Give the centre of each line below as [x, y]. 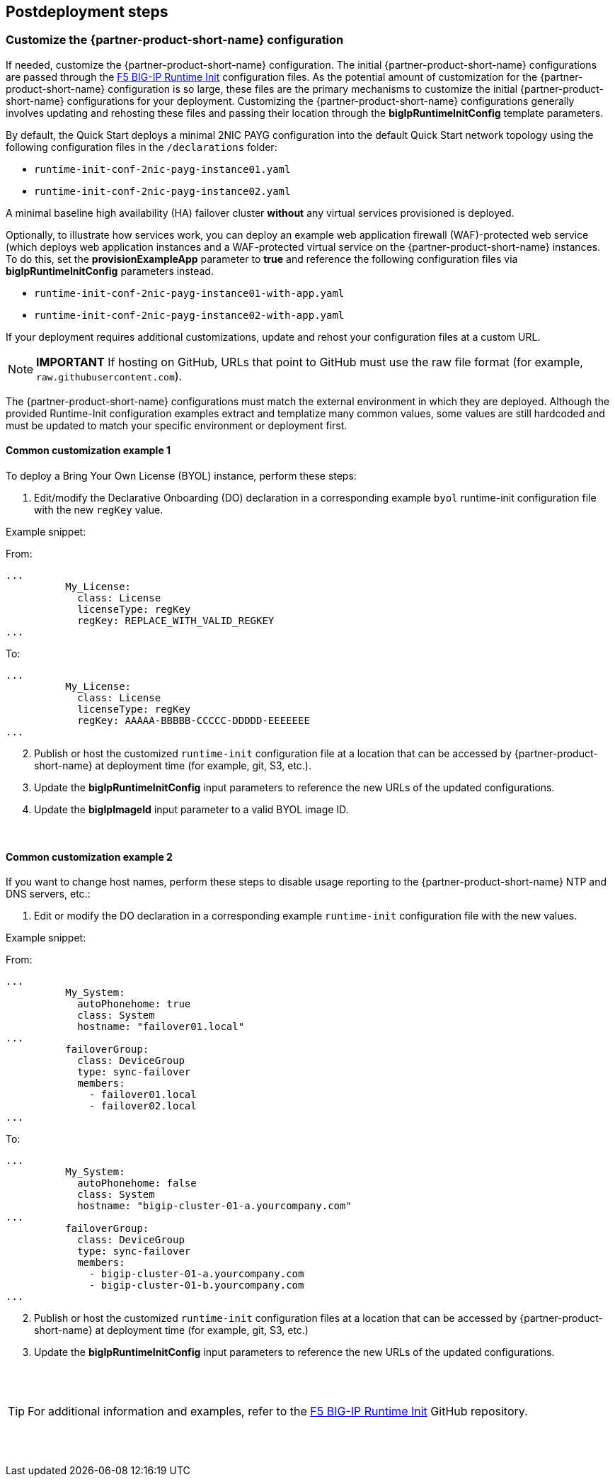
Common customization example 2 [89, 856]
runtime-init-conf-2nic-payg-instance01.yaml [162, 169]
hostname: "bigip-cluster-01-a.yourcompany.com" [214, 1206]
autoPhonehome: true [134, 1004]
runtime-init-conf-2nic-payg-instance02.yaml [162, 191]
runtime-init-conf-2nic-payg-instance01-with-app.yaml [189, 293]
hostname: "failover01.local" [161, 1027]
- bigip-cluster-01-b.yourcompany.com [197, 1285]
